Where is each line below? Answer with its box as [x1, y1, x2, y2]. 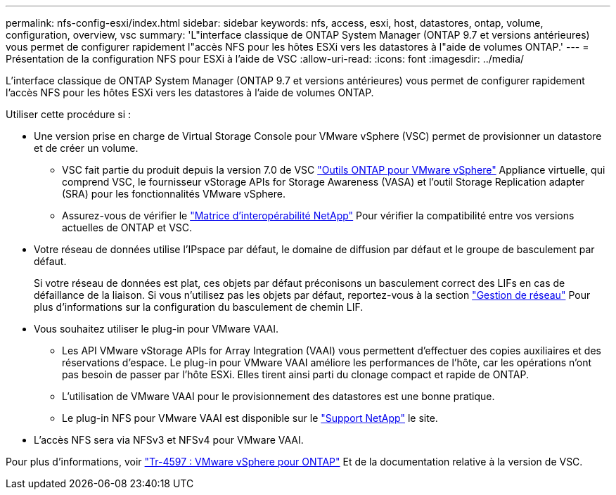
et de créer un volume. [34, 142, 139, 154]
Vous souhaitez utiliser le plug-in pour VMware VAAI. [34, 323, 278, 335]
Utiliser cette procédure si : [6, 108, 131, 120]
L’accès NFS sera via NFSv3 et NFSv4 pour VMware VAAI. [34, 434, 304, 446]
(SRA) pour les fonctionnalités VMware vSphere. [62, 188, 285, 200]
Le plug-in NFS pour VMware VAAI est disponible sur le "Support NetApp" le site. [62, 412, 438, 424]
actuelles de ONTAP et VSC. [62, 221, 193, 233]
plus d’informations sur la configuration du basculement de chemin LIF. [34, 301, 364, 313]
